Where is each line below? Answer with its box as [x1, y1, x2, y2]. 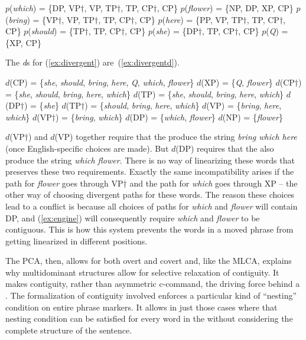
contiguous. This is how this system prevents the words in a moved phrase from [5, 223, 294, 236]
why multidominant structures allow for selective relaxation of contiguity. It [5, 266, 279, 278]
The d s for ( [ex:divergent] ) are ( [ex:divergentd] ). [5, 56, 180, 68]
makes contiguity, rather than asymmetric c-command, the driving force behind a [5, 277, 300, 290]
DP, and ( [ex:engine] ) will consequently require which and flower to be [5, 211, 260, 224]
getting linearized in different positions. [5, 234, 148, 247]
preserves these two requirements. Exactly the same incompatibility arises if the [5, 165, 294, 178]
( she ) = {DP [152, 25, 198, 37]
